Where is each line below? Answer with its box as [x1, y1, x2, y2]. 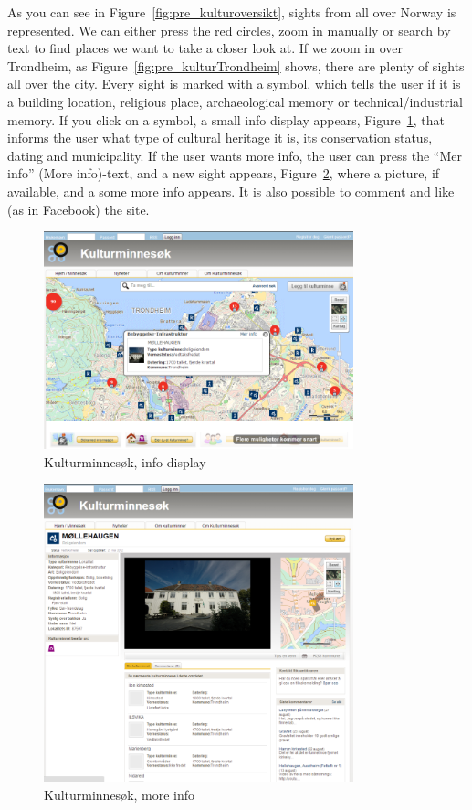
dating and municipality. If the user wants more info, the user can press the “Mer [7, 145, 462, 165]
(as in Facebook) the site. [7, 199, 150, 218]
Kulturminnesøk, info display [44, 452, 206, 471]
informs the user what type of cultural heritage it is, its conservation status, [7, 128, 433, 147]
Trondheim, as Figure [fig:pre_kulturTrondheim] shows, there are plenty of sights [7, 56, 465, 75]
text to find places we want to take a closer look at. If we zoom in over [7, 38, 403, 58]
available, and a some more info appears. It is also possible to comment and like [7, 181, 455, 200]
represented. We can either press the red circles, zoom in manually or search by [7, 20, 451, 39]
